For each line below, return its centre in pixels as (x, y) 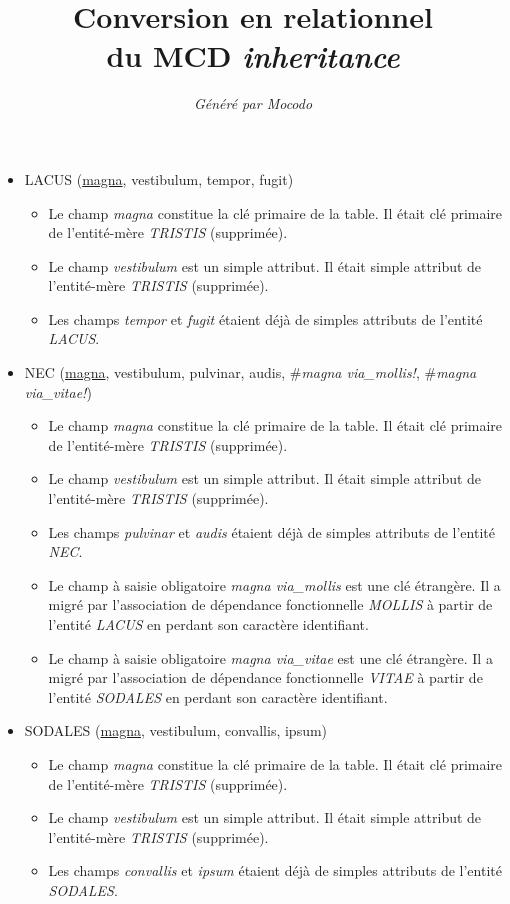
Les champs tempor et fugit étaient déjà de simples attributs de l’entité (265, 318)
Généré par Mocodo (253, 103)
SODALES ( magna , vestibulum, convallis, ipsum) (176, 730)
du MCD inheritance (253, 56)
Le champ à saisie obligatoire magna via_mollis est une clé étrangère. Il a (274, 584)
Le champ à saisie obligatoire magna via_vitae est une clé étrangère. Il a (270, 657)
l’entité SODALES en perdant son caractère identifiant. (218, 696)
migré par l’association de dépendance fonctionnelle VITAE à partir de (265, 677)
